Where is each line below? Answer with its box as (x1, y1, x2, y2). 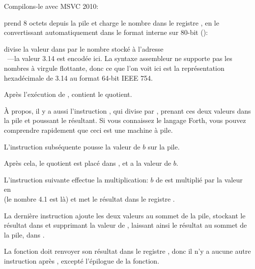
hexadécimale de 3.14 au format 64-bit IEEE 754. (4, 72, 153, 83)
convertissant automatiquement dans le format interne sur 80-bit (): (4, 27, 208, 37)
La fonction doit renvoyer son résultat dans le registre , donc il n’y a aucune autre (4, 246, 251, 256)
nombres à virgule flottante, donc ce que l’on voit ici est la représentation (4, 62, 225, 73)
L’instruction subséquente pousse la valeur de (4, 141, 141, 151)
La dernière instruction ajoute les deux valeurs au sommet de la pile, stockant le (4, 210, 246, 220)
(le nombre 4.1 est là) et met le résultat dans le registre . (4, 193, 175, 204)
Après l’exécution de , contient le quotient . (4, 89, 132, 99)
